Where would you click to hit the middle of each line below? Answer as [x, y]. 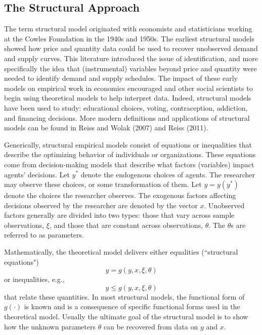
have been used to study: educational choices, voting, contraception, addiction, [126, 107]
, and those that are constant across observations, [126, 225]
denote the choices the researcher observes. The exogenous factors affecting [120, 195]
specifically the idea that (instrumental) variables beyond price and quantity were [130, 68]
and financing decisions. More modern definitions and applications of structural [127, 117]
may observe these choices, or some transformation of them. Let [103, 184]
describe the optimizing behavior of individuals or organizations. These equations [130, 154]
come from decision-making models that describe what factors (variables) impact [129, 164]
